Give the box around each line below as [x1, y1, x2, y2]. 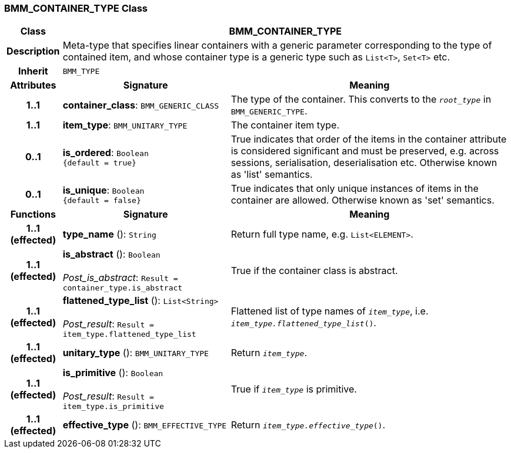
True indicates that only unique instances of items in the [231, 182, 479, 195]
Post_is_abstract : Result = [62, 272, 178, 284]
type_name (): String [62, 228, 156, 241]
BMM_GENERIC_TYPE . [231, 105, 308, 117]
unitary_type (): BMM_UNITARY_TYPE [62, 347, 209, 359]
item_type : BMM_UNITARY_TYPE [62, 119, 188, 131]
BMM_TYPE [62, 66, 100, 76]
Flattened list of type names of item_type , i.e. [231, 305, 429, 317]
